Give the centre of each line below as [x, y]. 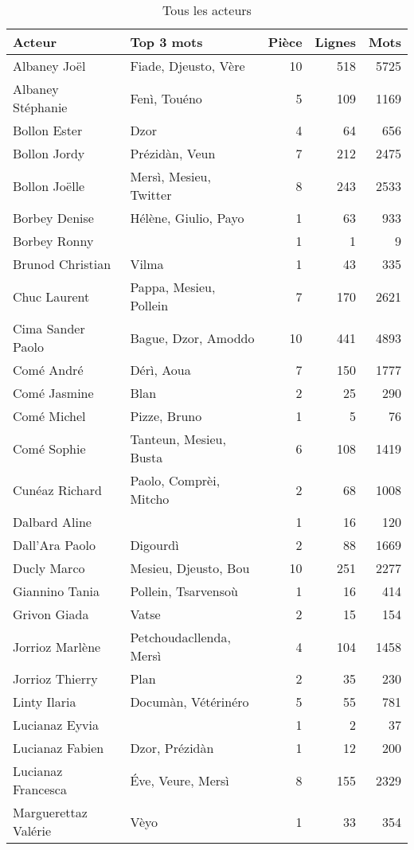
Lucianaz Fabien [59, 748]
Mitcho [150, 499]
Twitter [151, 195]
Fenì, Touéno [166, 98]
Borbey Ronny [53, 241]
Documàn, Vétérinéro [189, 702]
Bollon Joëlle [49, 185]
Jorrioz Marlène [57, 646]
